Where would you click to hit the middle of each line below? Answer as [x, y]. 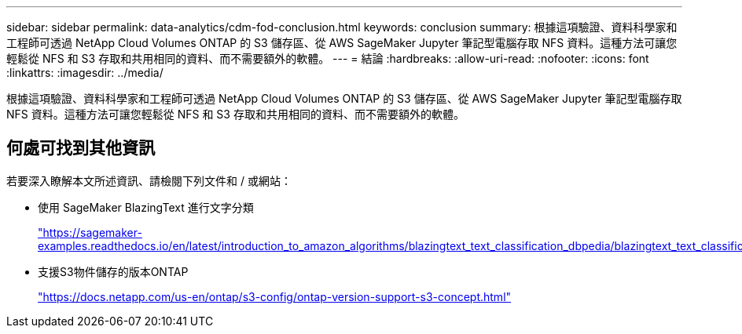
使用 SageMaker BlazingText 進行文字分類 [146, 207]
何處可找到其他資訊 [81, 148]
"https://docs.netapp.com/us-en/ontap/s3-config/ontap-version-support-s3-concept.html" [275, 296]
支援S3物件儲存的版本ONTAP [113, 271]
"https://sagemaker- [90, 232]
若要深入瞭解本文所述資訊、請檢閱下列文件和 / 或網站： [149, 180]
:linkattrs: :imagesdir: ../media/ [85, 73]
